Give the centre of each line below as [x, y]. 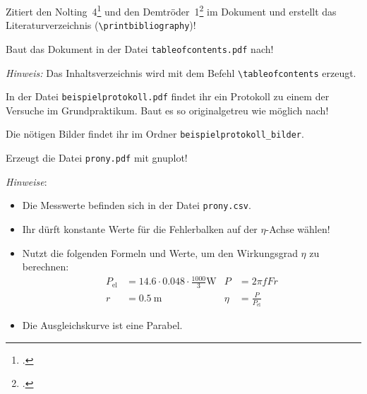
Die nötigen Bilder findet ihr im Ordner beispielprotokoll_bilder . [155, 134]
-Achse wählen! [298, 229]
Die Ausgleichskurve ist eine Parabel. [102, 324]
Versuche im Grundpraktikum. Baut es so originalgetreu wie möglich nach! [167, 110]
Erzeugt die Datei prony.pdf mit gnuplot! [97, 158]
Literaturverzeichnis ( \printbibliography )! [101, 25]
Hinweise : [26, 181]
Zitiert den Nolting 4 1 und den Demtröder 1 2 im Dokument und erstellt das [171, 10]
